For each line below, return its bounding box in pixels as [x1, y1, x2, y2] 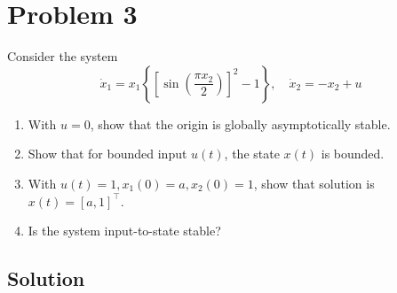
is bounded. [321, 144, 385, 163]
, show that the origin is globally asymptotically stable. [90, 114, 391, 133]
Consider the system [7, 47, 118, 66]
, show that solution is [253, 173, 375, 192]
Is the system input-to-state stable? [28, 221, 221, 240]
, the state [224, 144, 280, 163]
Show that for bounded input [28, 144, 187, 163]
